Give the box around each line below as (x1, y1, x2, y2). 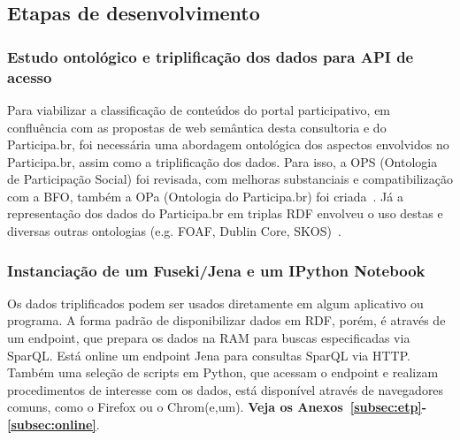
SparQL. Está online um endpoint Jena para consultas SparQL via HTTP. (7, 345, 410, 364)
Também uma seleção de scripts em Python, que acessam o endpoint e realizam (7, 363, 439, 382)
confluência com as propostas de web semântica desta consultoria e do (7, 118, 387, 136)
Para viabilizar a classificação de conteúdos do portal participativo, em (7, 100, 391, 118)
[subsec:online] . (7, 415, 100, 434)
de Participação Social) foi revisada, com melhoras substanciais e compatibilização (7, 170, 453, 188)
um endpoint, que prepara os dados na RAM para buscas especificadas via (7, 329, 410, 347)
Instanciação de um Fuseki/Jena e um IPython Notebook (7, 259, 425, 281)
